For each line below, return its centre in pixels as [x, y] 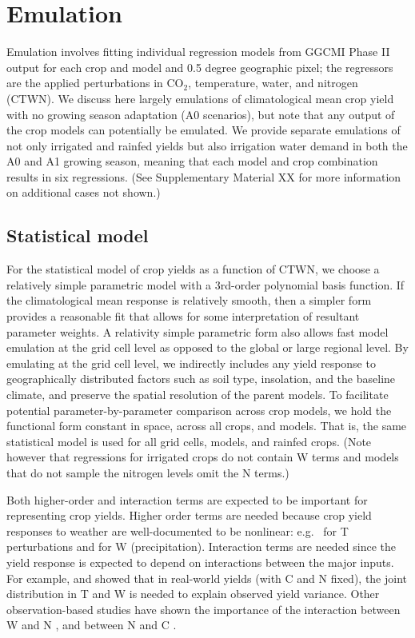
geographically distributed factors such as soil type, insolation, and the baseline [201, 379]
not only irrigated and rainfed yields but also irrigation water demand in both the [207, 145]
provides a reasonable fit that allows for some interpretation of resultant [183, 316]
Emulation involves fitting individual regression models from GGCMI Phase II [198, 52]
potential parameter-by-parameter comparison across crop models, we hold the [199, 410]
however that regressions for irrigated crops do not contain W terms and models [203, 457]
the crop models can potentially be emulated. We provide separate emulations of [204, 130]
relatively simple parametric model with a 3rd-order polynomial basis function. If [206, 284]
